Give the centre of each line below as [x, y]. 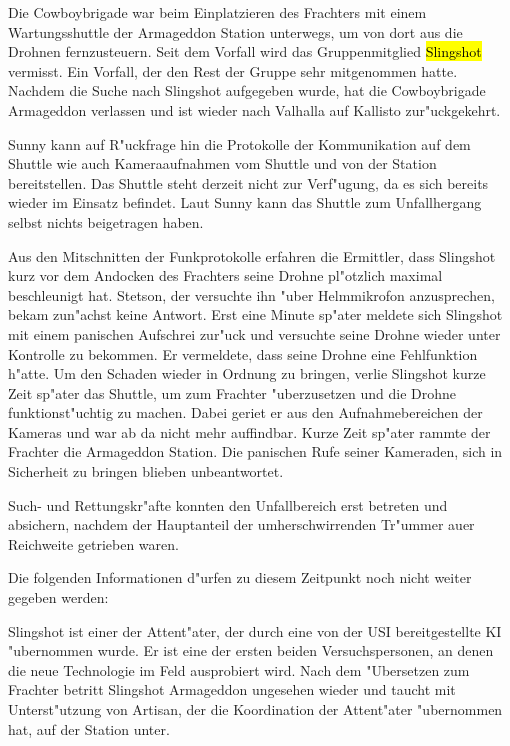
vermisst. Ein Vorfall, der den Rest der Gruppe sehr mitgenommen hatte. [233, 70]
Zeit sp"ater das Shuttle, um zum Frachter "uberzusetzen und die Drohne [232, 392]
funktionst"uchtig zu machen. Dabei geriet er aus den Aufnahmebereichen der [245, 412]
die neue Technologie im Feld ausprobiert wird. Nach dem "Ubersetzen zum [239, 669]
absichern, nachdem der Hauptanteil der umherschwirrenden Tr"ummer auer [241, 524]
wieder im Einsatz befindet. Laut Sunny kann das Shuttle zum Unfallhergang [245, 202]
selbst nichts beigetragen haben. [106, 221]
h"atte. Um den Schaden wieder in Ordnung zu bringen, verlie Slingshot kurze [247, 373]
